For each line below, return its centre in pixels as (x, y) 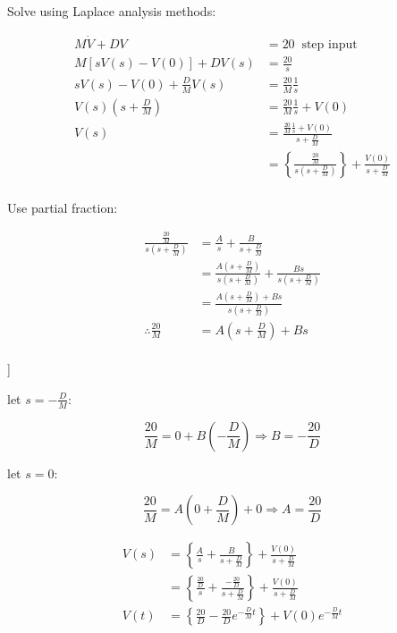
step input (329, 44)
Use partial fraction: (63, 207)
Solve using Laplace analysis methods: (112, 11)
